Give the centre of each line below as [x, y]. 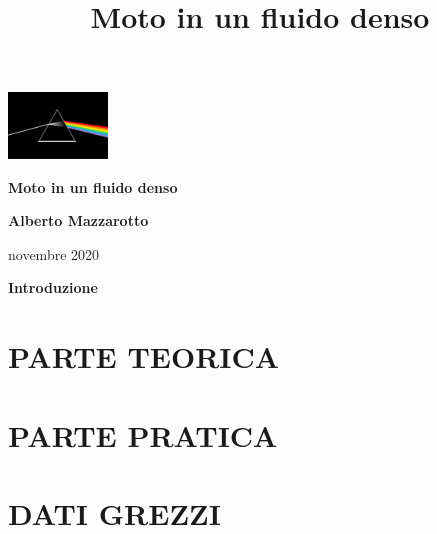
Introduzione [53, 287]
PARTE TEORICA [144, 356]
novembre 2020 [54, 253]
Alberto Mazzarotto [78, 220]
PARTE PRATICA [143, 434]
